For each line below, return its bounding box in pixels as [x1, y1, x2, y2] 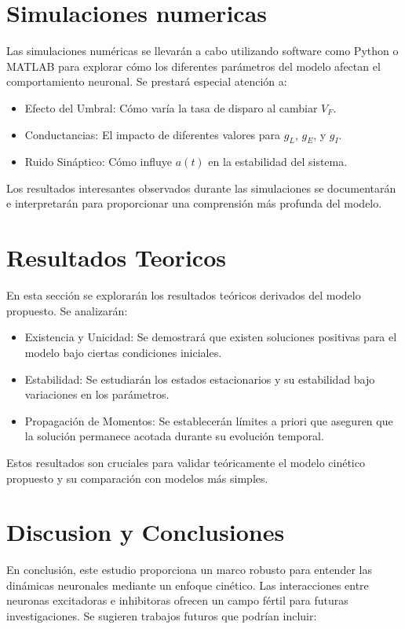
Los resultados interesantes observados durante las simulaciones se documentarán [6, 179, 396, 196]
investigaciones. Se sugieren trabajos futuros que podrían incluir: [6, 608, 317, 624]
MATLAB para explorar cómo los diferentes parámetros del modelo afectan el [6, 57, 381, 74]
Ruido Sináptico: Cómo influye [24, 153, 173, 170]
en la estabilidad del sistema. [208, 153, 348, 170]
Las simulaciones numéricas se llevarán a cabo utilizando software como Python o [6, 42, 399, 59]
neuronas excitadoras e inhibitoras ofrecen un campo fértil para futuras [6, 592, 348, 609]
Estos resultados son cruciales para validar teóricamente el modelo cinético [6, 454, 365, 470]
